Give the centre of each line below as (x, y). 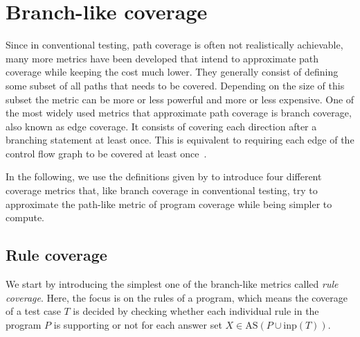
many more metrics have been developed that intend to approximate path (162, 58)
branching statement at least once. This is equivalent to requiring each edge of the (180, 140)
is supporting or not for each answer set (138, 324)
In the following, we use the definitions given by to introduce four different (164, 176)
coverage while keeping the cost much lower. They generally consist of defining (172, 72)
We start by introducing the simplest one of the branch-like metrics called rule (172, 284)
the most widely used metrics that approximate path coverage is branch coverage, (179, 113)
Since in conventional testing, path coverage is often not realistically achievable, (174, 45)
